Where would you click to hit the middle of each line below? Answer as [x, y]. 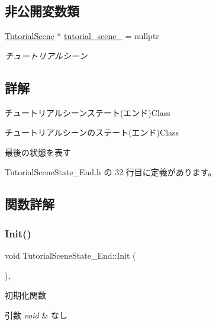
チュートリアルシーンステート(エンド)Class [88, 112]
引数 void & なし [36, 315]
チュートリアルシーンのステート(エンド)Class [92, 132]
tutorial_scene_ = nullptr [112, 36]
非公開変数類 [42, 11]
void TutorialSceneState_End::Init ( [70, 255]
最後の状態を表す [38, 152]
